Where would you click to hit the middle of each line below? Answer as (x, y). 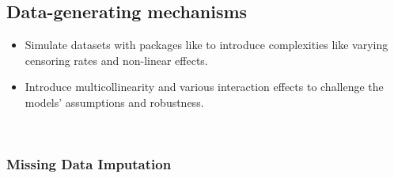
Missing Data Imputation (89, 164)
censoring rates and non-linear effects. (116, 60)
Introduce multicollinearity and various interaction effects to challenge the (204, 87)
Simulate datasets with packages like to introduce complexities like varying (206, 45)
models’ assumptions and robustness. (114, 102)
